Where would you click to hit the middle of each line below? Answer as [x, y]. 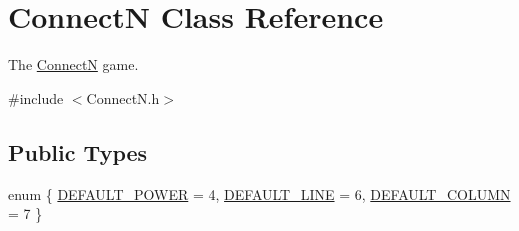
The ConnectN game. [73, 64]
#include [36, 97]
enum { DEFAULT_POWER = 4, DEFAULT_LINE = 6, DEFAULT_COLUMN [259, 193]
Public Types [78, 151]
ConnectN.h [123, 97]
